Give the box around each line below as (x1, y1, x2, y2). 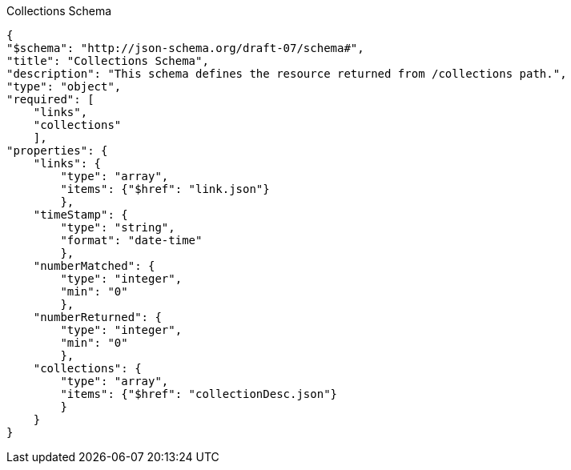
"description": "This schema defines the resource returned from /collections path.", (6, 67, 567, 80)
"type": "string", (60, 221, 175, 234)
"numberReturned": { (33, 311, 162, 323)
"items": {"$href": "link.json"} (60, 183, 270, 195)
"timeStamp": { (33, 208, 128, 221)
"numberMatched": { (33, 259, 155, 272)
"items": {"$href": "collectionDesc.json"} (60, 388, 338, 400)
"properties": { (6, 144, 108, 157)
